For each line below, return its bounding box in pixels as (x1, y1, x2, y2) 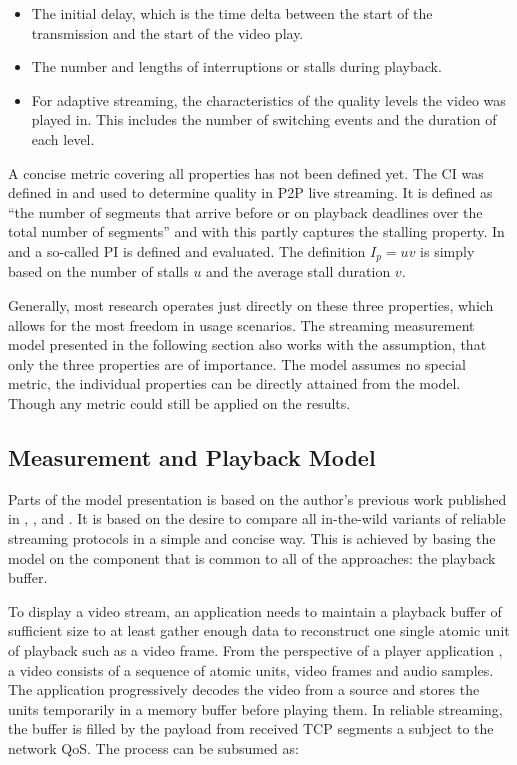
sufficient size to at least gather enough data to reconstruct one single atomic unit (8, 620, 510, 641)
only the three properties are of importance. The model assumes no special (8, 353, 466, 374)
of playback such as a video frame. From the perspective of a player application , (8, 639, 503, 660)
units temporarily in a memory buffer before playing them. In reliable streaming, (8, 698, 503, 719)
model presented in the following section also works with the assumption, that (8, 334, 487, 355)
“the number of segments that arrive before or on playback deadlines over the (8, 201, 483, 222)
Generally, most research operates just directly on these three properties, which (8, 294, 494, 315)
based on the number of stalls (8, 261, 189, 282)
